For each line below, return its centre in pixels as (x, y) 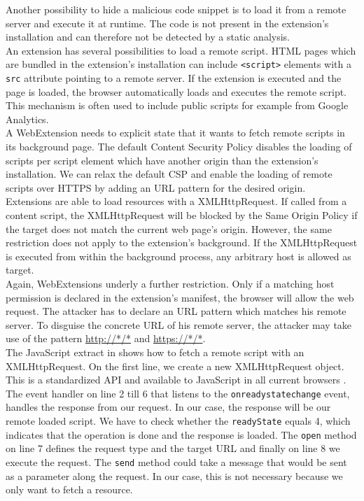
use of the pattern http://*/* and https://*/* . (106, 338)
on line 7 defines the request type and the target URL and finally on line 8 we (173, 448)
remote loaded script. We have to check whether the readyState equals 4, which (178, 421)
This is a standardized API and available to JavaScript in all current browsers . (176, 380)
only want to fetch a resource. (69, 489)
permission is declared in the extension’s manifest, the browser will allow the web (180, 297)
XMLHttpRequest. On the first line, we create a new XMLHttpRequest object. (175, 366)
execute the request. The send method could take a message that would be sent (176, 461)
